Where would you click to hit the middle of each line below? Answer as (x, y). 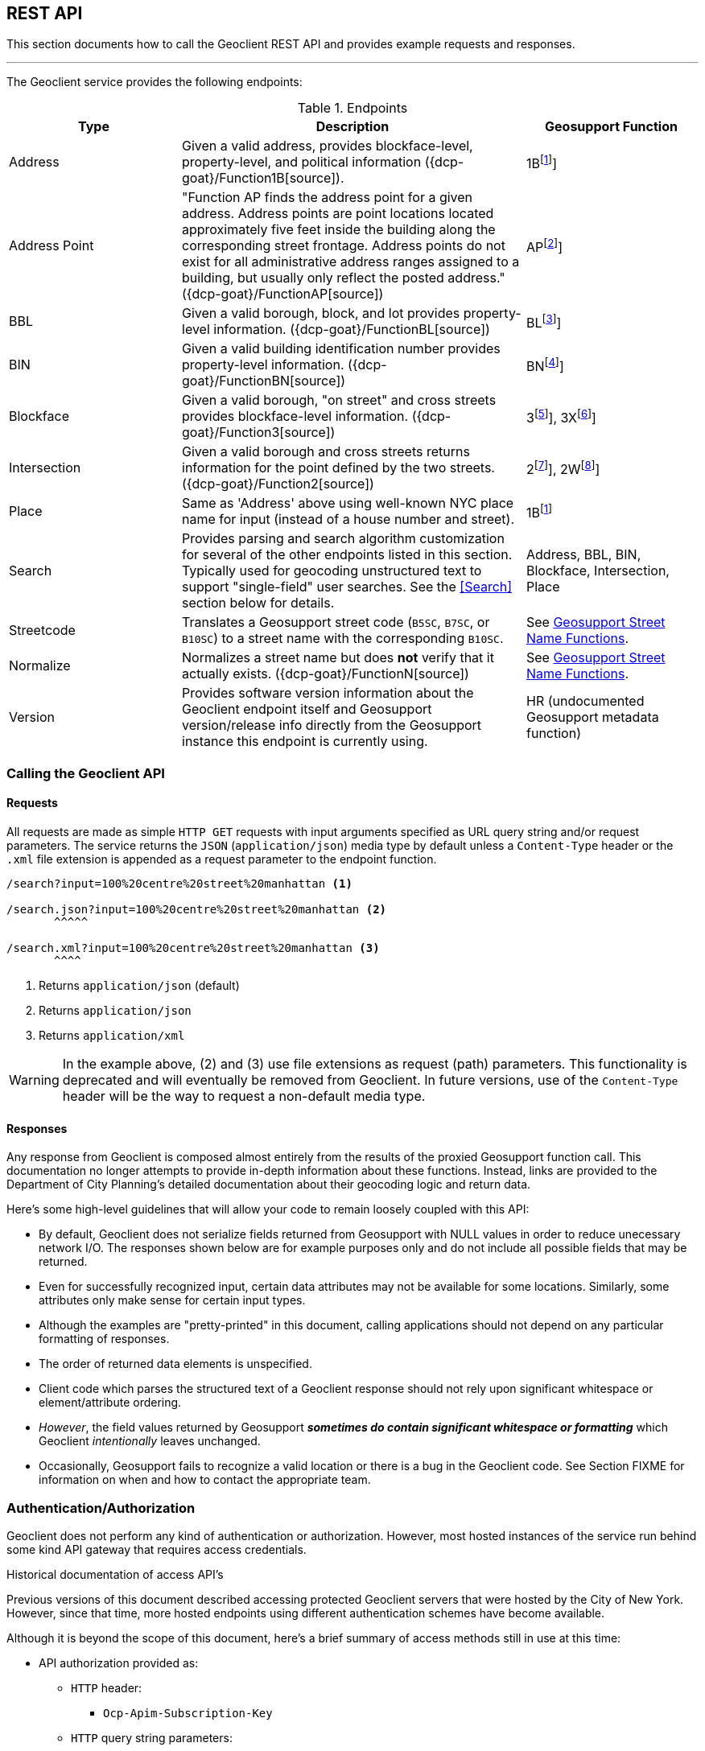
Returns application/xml (112, 1036)
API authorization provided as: (119, 1662)
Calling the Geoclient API (86, 773)
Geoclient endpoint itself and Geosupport (307, 709)
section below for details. (258, 603)
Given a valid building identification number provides (341, 349)
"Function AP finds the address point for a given (328, 198)
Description (352, 127)
